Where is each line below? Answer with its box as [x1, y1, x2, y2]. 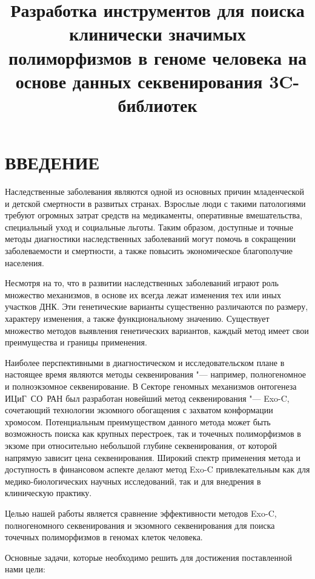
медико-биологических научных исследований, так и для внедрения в [5, 474, 261, 487]
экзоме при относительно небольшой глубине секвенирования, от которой [5, 439, 277, 451]
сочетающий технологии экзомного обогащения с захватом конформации [5, 404, 273, 416]
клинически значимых [69, 21, 246, 46]
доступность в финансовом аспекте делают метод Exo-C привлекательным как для [5, 463, 310, 476]
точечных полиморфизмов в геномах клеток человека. [5, 531, 203, 543]
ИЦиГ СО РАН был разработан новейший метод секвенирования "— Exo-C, [5, 391, 290, 404]
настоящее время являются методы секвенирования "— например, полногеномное [5, 368, 307, 381]
